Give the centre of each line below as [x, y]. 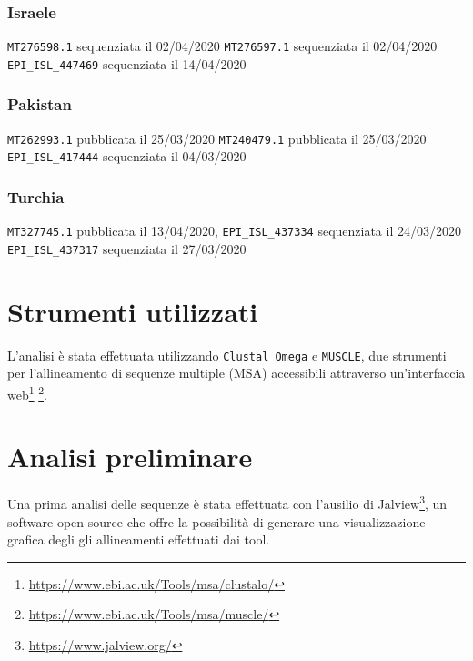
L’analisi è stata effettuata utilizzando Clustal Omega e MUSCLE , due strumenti [227, 355]
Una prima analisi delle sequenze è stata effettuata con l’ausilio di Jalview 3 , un [227, 502]
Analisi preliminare [130, 457]
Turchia [36, 196]
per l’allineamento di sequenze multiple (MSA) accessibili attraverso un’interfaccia [236, 373]
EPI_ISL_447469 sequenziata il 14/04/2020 [127, 63]
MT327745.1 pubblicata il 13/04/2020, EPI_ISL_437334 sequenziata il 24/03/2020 [234, 231]
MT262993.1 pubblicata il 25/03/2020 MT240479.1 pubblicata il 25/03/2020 [217, 138]
